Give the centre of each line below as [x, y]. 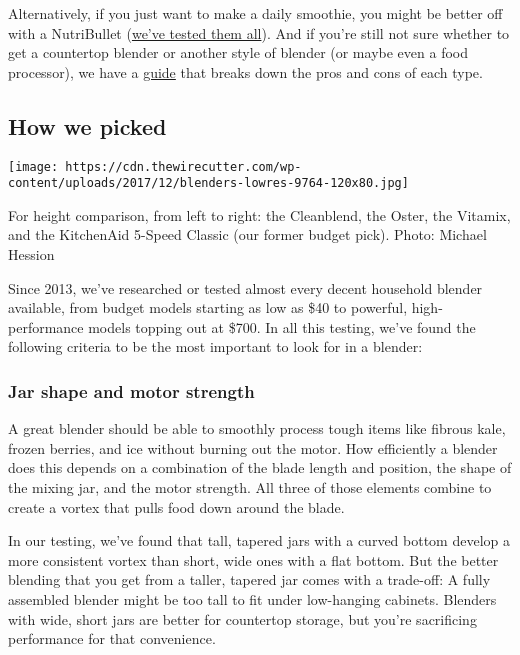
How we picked [87, 125]
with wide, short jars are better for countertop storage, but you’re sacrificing [242, 618]
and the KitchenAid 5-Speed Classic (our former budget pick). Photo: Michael [247, 234]
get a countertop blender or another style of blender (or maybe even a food [238, 52]
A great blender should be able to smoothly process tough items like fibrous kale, [257, 428]
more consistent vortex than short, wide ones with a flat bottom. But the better [253, 559]
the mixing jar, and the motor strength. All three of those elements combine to [250, 487]
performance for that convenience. [112, 638]
